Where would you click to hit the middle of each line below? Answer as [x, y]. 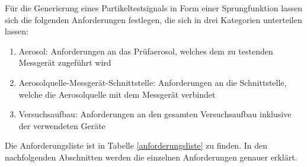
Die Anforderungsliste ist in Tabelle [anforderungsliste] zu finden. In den [136, 145]
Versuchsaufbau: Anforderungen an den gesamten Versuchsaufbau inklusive [155, 114]
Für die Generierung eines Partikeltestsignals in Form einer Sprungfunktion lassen [154, 8]
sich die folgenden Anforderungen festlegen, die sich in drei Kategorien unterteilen [153, 19]
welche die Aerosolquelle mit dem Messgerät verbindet [117, 94]
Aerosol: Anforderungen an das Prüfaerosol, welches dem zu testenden [146, 51]
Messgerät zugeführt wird [65, 62]
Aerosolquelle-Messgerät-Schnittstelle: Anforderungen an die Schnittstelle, [153, 82]
